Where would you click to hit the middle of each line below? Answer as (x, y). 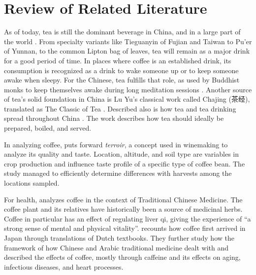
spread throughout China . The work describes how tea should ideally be (114, 118)
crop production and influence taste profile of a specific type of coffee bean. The (125, 163)
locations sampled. (32, 183)
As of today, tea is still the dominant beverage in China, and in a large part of (122, 32)
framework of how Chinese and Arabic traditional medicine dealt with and (116, 247)
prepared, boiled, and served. (48, 128)
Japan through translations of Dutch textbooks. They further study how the (119, 238)
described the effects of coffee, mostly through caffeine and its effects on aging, (122, 257)
